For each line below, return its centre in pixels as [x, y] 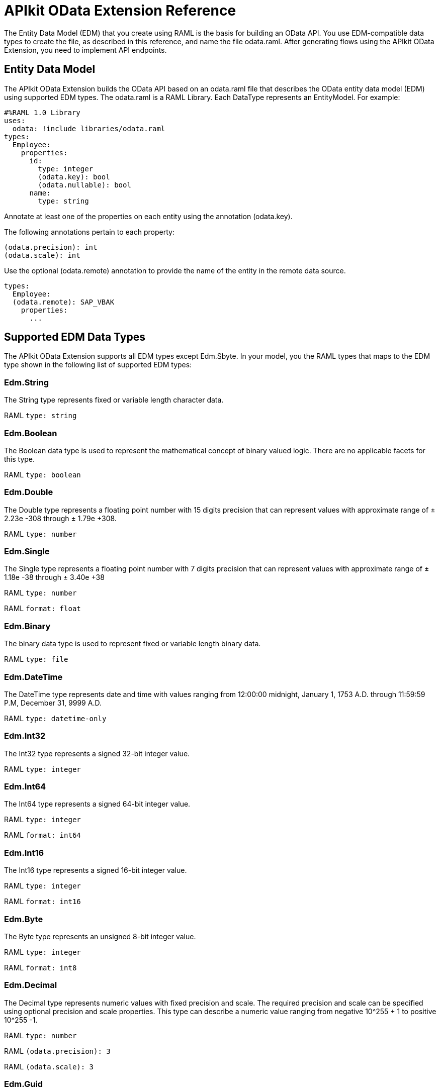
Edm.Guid [24, 1084]
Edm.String [27, 382]
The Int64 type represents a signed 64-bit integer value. [97, 804]
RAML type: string [40, 416]
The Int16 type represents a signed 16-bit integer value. [96, 870]
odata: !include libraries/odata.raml [89, 128]
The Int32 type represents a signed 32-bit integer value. [97, 753]
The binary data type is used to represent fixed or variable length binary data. [133, 644]
